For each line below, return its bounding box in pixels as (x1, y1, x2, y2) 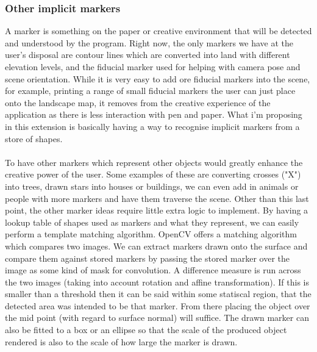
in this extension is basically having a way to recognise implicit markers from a (5, 120, 300, 132)
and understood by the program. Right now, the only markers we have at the (5, 36, 294, 49)
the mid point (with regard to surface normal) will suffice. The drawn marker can (5, 311, 309, 324)
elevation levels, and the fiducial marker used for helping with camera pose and (5, 60, 301, 73)
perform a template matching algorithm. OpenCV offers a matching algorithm (5, 228, 297, 240)
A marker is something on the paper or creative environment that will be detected (5, 24, 312, 37)
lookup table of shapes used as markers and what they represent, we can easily (5, 215, 299, 228)
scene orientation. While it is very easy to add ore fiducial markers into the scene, (5, 72, 310, 85)
